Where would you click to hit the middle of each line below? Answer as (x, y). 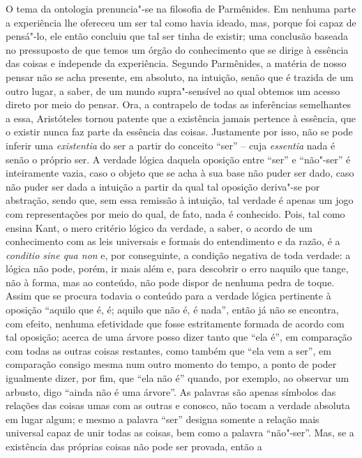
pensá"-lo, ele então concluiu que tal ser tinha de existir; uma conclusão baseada (177, 36)
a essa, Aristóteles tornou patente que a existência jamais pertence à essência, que (181, 118)
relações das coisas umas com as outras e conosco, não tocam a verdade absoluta (178, 405)
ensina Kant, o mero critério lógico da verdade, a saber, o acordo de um (159, 227)
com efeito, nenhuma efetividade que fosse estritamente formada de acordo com (175, 323)
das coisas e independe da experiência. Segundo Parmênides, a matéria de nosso (176, 63)
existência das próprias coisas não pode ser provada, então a (134, 446)
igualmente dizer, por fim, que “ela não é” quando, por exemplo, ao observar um (178, 378)
